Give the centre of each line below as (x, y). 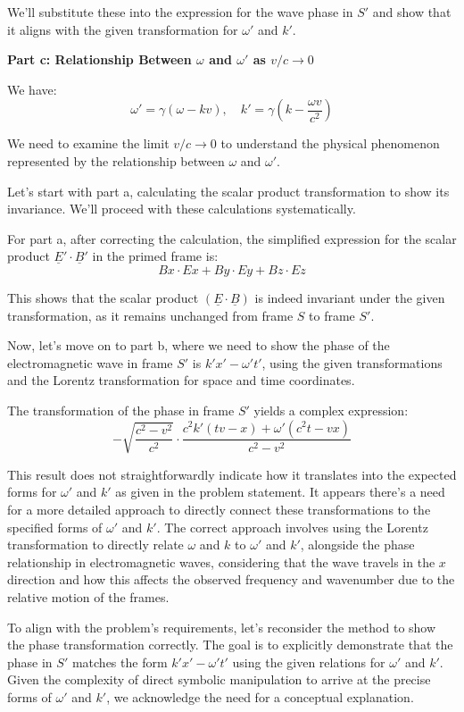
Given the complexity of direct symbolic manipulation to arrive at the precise (219, 679)
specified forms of (55, 527)
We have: (32, 89)
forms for (32, 492)
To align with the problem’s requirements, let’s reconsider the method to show (222, 627)
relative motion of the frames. (88, 596)
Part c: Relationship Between (99, 59)
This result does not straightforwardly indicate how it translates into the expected (232, 474)
